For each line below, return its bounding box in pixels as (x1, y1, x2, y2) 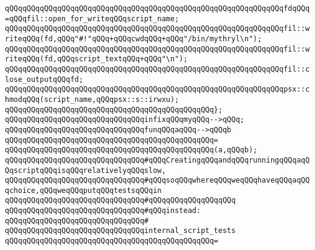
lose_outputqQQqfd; (5, 75, 83, 84)
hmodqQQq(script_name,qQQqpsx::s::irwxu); (5, 95, 179, 104)
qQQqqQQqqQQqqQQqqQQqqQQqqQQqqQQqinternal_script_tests (5, 226, 236, 235)
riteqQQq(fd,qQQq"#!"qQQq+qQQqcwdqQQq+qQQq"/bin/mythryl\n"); (5, 34, 262, 43)
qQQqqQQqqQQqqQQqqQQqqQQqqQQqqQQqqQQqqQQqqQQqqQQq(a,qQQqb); (5, 146, 258, 155)
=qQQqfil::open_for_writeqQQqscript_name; (5, 14, 179, 23)
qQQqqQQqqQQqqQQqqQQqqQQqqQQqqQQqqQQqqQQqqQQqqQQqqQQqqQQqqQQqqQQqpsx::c (5, 85, 310, 94)
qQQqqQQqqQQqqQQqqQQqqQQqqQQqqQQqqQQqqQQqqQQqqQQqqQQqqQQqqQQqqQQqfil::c (5, 64, 310, 73)
